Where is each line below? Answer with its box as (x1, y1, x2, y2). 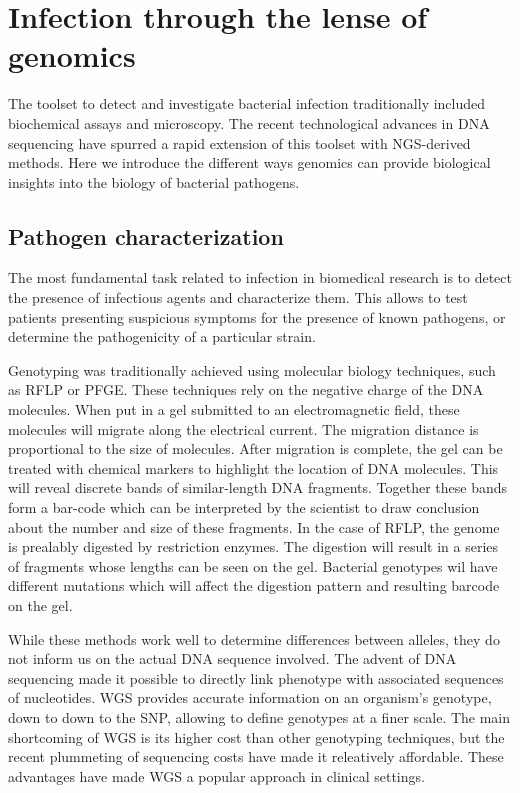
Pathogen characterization (8, 220, 284, 251)
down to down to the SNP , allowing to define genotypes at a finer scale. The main (8, 706, 511, 727)
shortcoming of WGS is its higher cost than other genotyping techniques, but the (8, 726, 505, 747)
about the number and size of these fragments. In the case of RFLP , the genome (8, 516, 500, 537)
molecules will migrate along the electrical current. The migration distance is (8, 418, 479, 439)
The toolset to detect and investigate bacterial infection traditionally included (8, 93, 486, 114)
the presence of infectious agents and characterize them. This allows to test (8, 287, 468, 308)
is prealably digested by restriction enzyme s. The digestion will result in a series (8, 536, 499, 557)
